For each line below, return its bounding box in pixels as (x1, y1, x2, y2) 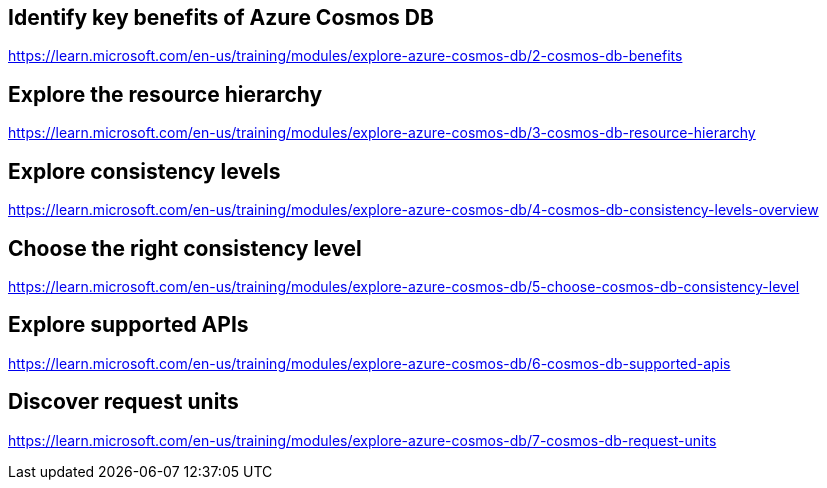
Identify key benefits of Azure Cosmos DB (8, 5, 434, 30)
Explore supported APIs (8, 312, 249, 338)
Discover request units (8, 389, 239, 415)
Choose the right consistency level (8, 235, 362, 261)
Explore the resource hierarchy (8, 81, 323, 107)
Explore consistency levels (8, 158, 281, 184)
